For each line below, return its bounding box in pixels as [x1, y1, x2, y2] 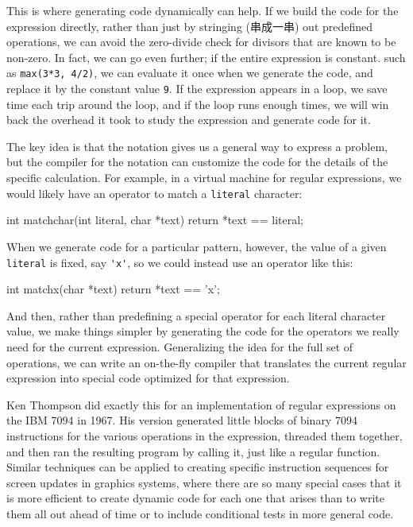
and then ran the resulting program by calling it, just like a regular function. [6, 443, 380, 459]
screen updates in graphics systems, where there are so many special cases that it [6, 474, 402, 490]
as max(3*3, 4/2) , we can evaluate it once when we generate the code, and [6, 64, 373, 81]
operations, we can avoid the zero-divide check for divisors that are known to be [6, 33, 396, 50]
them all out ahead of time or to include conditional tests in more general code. [6, 505, 394, 521]
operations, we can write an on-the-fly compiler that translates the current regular [6, 354, 407, 370]
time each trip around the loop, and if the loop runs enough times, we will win [6, 95, 389, 112]
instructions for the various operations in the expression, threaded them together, [6, 427, 403, 444]
